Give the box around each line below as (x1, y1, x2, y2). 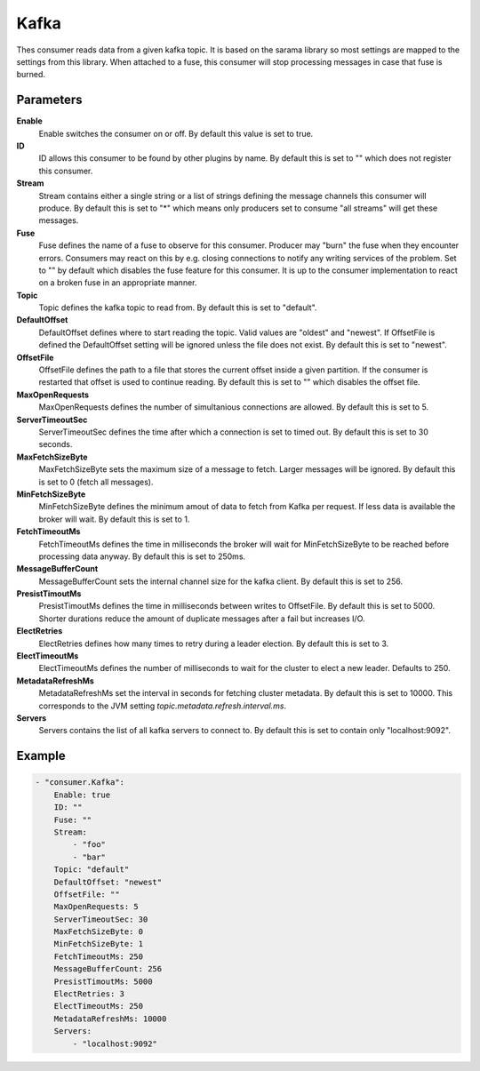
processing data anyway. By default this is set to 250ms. (38, 551, 246, 562)
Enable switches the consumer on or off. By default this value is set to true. (38, 128, 314, 139)
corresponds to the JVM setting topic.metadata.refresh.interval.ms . (38, 700, 287, 711)
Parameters (16, 92, 83, 108)
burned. (16, 69, 46, 80)
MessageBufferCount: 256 (53, 964, 163, 974)
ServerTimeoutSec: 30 (53, 914, 148, 924)
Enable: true (53, 789, 111, 800)
